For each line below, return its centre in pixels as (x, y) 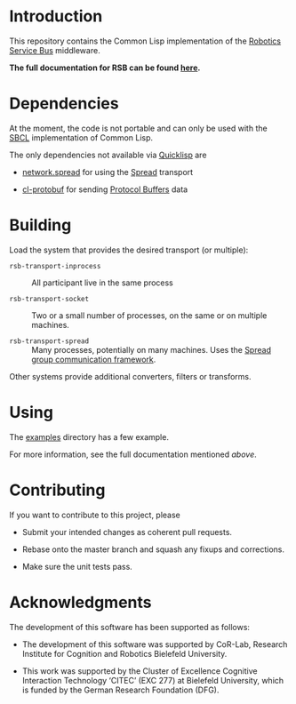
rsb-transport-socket (49, 299)
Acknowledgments (81, 602)
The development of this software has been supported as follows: (130, 627)
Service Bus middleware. (55, 50)
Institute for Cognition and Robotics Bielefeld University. (124, 653)
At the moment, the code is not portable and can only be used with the (139, 128)
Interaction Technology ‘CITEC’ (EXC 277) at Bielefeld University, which (153, 680)
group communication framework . (94, 359)
